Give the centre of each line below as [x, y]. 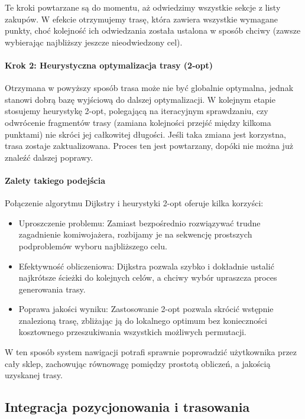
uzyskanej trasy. [34, 375]
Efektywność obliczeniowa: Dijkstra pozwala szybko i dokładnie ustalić [146, 266]
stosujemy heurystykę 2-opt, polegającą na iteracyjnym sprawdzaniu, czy [137, 111]
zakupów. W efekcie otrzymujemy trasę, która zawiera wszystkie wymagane [141, 19]
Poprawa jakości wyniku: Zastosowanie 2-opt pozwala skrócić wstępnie [146, 309]
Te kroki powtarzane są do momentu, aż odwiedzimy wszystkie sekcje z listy [143, 7]
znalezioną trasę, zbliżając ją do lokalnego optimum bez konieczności [143, 320]
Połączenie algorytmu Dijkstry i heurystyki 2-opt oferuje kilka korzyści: [134, 203]
